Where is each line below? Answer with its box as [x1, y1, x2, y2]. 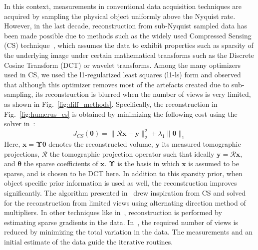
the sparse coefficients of [23, 158, 98, 169]
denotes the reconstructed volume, [48, 139, 153, 149]
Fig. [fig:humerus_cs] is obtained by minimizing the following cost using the [4, 108, 238, 119]
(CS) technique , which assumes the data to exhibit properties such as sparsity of [4, 40, 254, 50]
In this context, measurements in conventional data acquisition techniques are [4, 1, 242, 11]
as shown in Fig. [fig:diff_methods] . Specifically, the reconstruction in [4, 98, 218, 109]
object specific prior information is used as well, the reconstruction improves [4, 178, 237, 188]
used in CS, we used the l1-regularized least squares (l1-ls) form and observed [4, 69, 241, 80]
